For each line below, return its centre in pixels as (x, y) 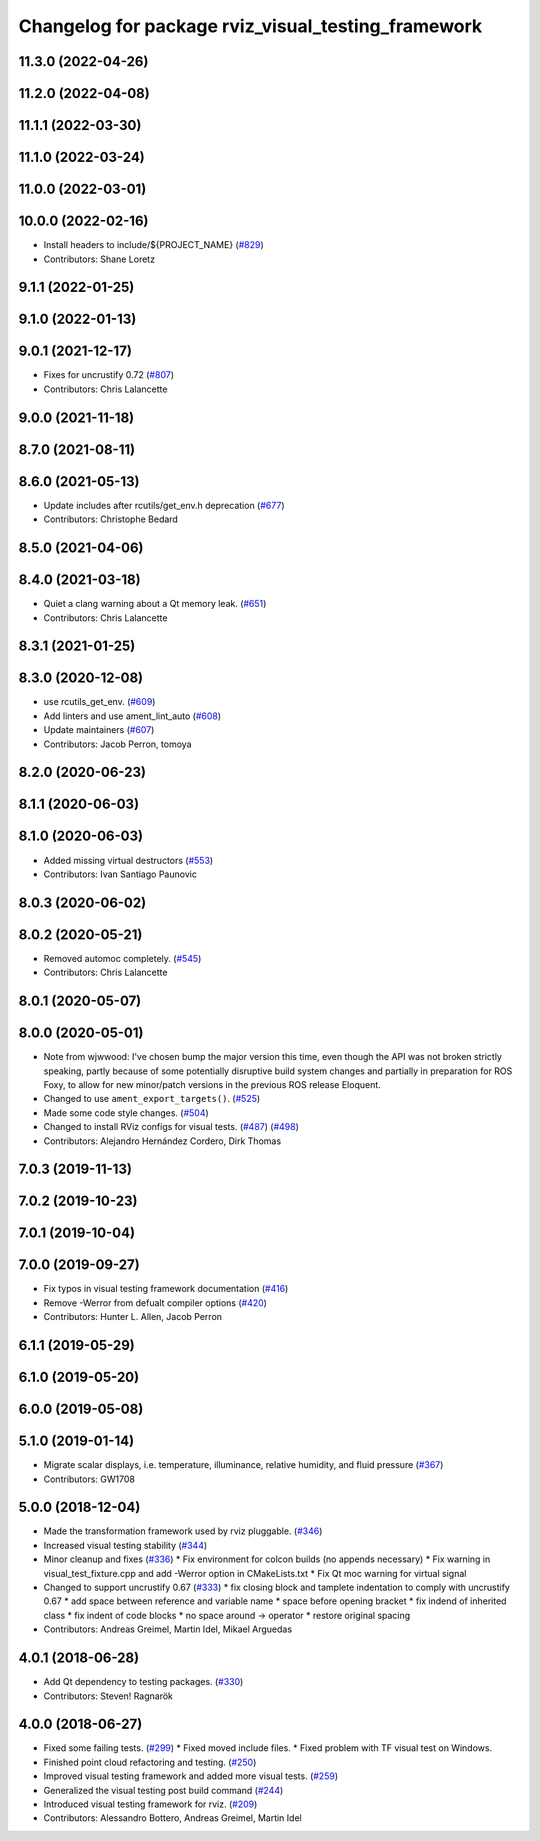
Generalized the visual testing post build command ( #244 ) (163, 1790)
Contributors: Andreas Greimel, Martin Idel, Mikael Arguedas (168, 1629)
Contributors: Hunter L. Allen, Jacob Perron (133, 1317)
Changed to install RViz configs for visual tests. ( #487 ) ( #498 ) (171, 1127)
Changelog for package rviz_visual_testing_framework (250, 26)
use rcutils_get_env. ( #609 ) (99, 702)
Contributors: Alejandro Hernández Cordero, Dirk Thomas (162, 1141)
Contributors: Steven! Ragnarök (108, 1696)
